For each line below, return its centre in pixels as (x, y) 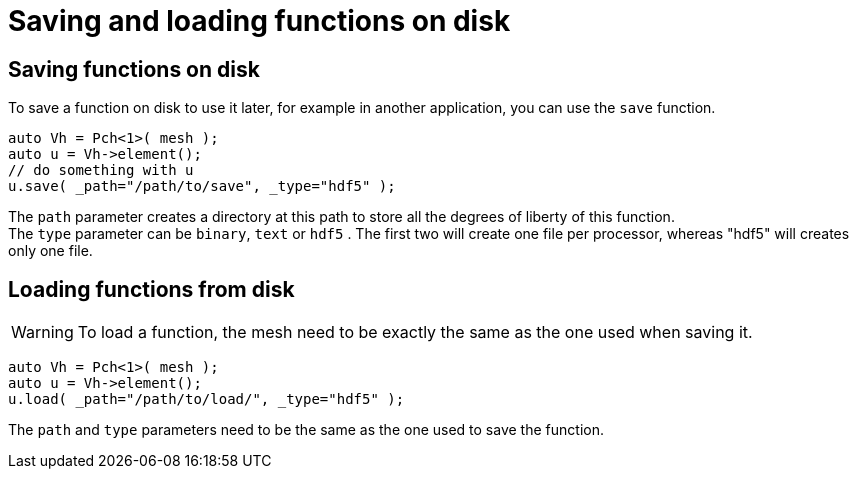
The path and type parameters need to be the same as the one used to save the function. (306, 430)
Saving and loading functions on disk (259, 21)
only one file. (50, 251)
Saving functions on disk (134, 69)
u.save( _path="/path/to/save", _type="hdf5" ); (202, 186)
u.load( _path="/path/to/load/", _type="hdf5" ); (206, 399)
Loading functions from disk (151, 289)
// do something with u (101, 170)
